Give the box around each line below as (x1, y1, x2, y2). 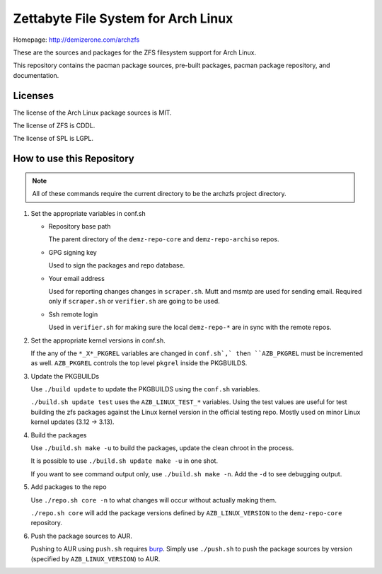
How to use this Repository (13, 153, 134, 165)
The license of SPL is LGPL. (13, 134, 93, 143)
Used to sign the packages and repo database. (48, 261, 185, 270)
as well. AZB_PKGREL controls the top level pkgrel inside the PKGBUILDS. (30, 359, 248, 367)
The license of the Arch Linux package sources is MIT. (13, 108, 173, 117)
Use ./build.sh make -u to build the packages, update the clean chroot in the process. (30, 444, 294, 452)
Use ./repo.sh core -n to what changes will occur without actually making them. (30, 495, 277, 504)
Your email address (48, 274, 105, 282)
